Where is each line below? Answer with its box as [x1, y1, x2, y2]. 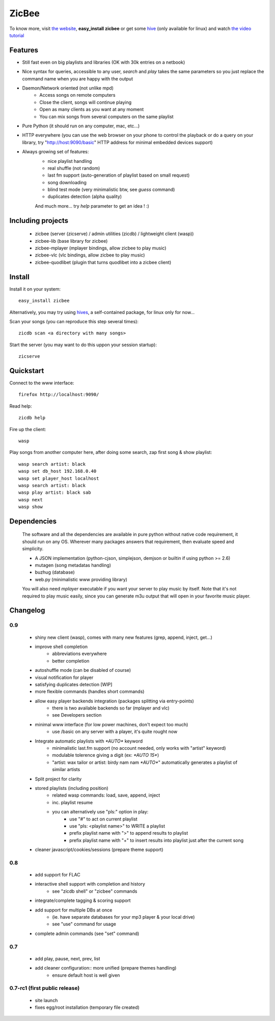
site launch [35, 997, 58, 1003]
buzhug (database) [35, 569, 75, 575]
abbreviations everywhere [52, 650, 107, 657]
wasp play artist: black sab [18, 490, 91, 496]
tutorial [9, 32, 24, 38]
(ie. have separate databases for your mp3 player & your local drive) [52, 914, 195, 920]
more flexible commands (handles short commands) [35, 689, 145, 695]
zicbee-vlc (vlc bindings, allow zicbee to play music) [35, 252, 145, 258]
